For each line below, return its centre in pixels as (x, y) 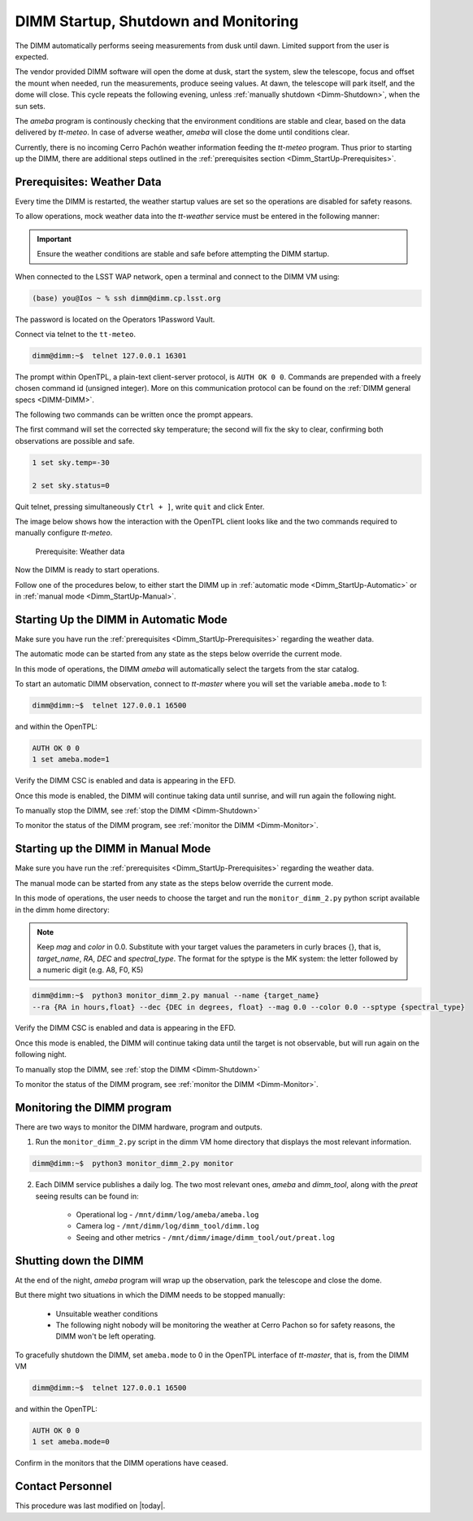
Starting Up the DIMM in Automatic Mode (121, 619)
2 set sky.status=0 (71, 485)
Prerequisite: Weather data (80, 551)
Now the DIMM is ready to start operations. (87, 570)
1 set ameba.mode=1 (71, 760)
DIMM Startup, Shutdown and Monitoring (157, 21)
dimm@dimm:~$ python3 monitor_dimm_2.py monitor (133, 1164)
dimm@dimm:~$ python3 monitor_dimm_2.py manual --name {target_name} (176, 996)
